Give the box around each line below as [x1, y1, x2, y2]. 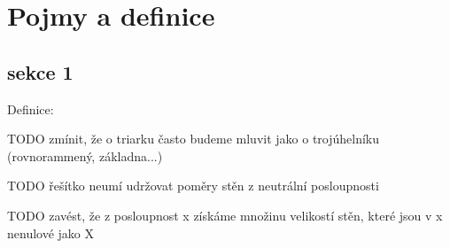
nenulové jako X [7, 223, 94, 242]
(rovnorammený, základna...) [7, 146, 163, 165]
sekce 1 [7, 58, 74, 85]
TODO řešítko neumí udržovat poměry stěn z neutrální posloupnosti [7, 176, 379, 195]
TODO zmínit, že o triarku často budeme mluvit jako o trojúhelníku [7, 129, 380, 148]
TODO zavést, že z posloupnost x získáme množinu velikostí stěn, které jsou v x [7, 205, 443, 224]
